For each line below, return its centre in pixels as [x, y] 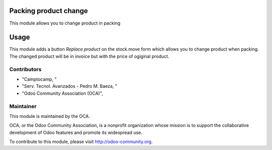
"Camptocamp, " [39, 79]
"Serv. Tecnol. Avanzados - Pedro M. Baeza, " [70, 86]
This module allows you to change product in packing [65, 23]
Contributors [25, 69]
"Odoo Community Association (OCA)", [62, 93]
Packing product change [49, 11]
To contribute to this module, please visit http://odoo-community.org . [81, 142]
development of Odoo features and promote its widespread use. [76, 132]
